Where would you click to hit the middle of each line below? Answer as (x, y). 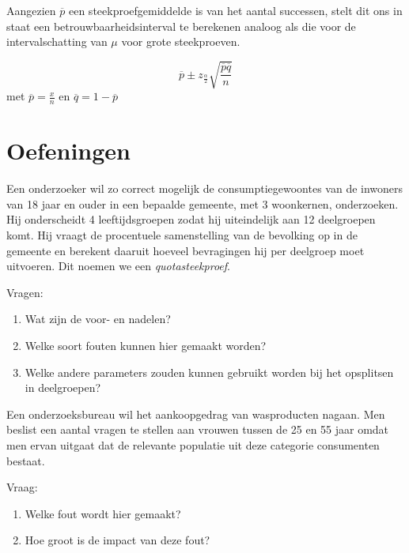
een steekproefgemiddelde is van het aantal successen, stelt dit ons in (235, 10)
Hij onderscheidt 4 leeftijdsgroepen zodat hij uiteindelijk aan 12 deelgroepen (191, 219)
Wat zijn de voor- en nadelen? (98, 319)
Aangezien (31, 10)
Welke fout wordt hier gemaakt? (103, 513)
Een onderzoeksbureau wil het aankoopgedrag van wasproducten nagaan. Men (196, 414)
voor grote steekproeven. (181, 41)
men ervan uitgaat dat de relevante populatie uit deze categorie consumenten (193, 445)
